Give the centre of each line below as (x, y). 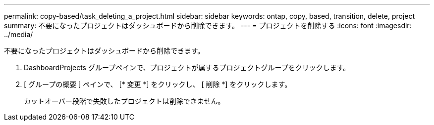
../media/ (19, 34)
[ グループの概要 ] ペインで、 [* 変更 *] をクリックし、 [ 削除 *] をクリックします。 (158, 84)
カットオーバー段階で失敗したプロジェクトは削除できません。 (124, 101)
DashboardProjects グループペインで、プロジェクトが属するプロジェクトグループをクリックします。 (187, 67)
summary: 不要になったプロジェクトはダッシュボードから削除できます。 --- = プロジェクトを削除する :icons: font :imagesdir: (208, 25)
